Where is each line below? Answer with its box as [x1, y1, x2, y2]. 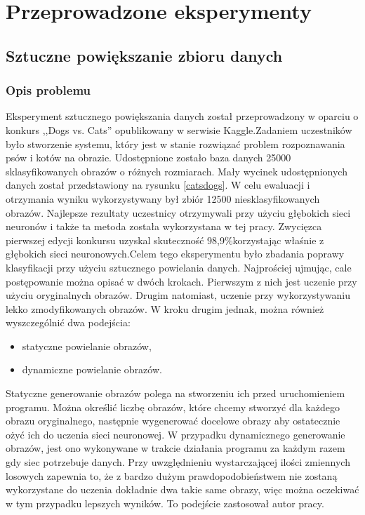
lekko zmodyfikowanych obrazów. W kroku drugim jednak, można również [6, 301, 324, 316]
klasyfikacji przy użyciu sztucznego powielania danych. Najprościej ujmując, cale [6, 260, 352, 274]
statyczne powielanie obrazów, [22, 338, 152, 353]
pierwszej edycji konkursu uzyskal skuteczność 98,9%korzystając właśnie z [6, 232, 324, 247]
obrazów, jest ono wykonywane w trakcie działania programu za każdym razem [6, 441, 345, 455]
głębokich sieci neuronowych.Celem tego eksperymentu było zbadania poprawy [6, 246, 345, 261]
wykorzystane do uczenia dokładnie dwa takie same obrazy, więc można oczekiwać [6, 482, 359, 497]
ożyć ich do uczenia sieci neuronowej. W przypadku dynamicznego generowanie [6, 427, 345, 441]
